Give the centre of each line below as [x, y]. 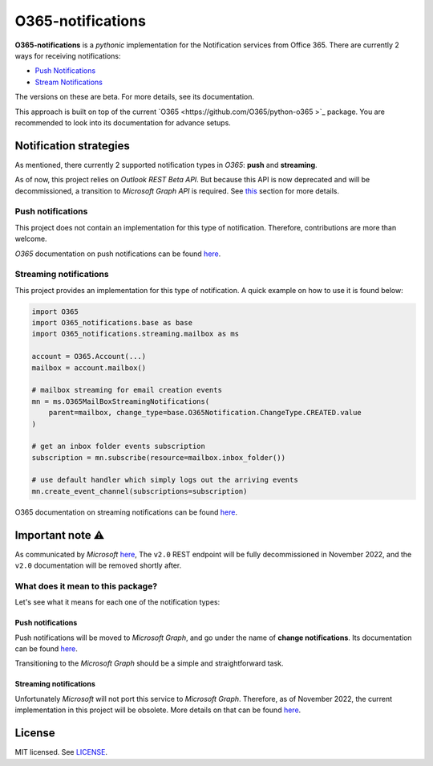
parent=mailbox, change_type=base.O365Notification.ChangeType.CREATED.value [205, 413]
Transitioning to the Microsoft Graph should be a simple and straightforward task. [149, 663]
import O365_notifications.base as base [112, 323]
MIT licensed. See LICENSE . [61, 752]
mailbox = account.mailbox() [89, 368]
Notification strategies [72, 146]
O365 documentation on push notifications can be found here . [118, 254]
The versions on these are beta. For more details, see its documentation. [134, 97]
